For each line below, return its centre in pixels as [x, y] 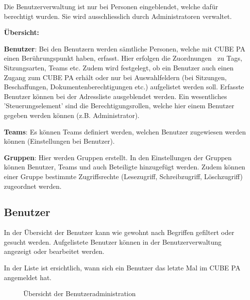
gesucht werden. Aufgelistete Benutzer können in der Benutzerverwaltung [113, 242]
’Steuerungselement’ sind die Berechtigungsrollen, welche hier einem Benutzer [119, 106]
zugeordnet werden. [33, 186]
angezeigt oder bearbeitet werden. [54, 251]
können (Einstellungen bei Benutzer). [59, 141]
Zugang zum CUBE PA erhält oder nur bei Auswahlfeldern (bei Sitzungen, [115, 77]
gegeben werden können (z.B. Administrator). [72, 115]
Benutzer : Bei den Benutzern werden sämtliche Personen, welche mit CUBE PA [125, 48]
